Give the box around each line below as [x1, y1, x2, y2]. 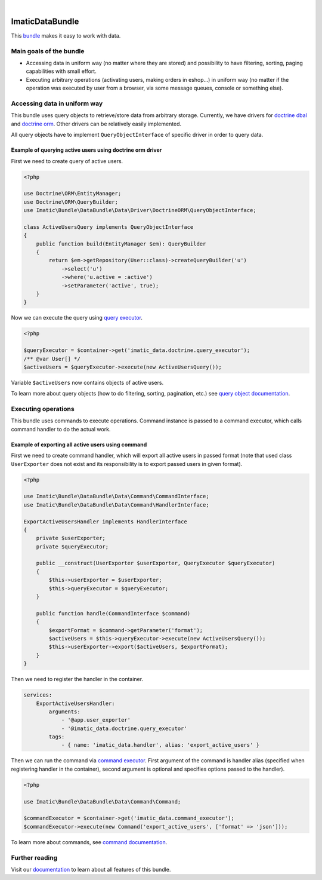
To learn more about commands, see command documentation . [11, 838, 168, 845]
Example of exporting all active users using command [11, 441, 147, 448]
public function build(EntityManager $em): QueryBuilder [36, 240, 206, 247]
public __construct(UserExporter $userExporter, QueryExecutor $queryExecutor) [36, 560, 275, 567]
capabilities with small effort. [26, 68, 97, 75]
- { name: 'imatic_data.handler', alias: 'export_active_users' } [61, 741, 259, 749]
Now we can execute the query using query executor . [11, 314, 143, 321]
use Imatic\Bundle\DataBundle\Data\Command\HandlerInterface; [23, 501, 209, 508]
